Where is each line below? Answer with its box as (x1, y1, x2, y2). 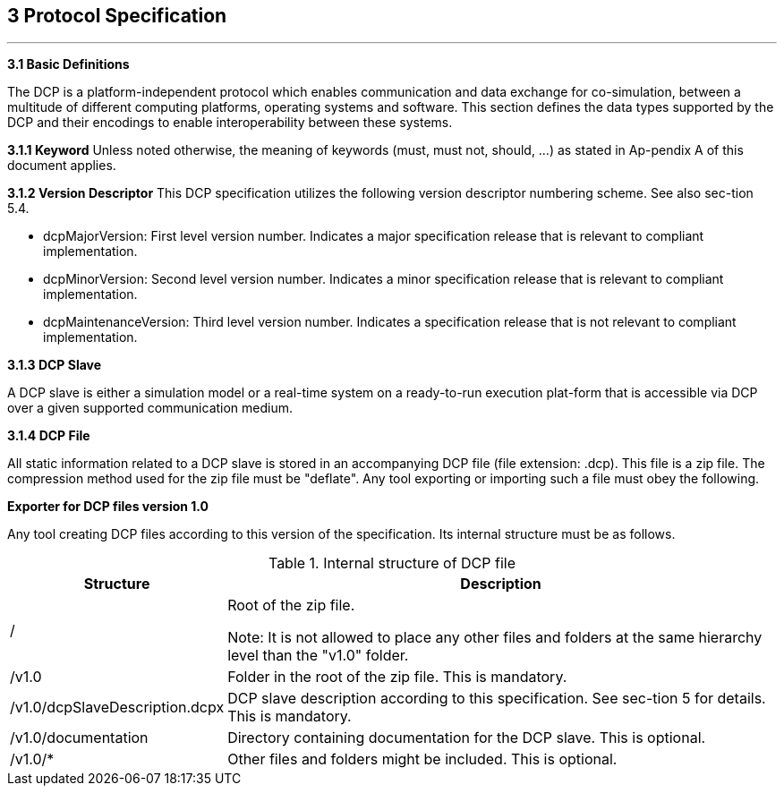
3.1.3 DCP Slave (7, 357, 102, 373)
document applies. (7, 158, 116, 174)
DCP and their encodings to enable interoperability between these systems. (7, 115, 453, 131)
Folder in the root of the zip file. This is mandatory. (227, 668, 567, 686)
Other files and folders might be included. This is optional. (227, 750, 618, 769)
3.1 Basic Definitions (7, 56, 130, 72)
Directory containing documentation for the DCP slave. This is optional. (227, 729, 706, 747)
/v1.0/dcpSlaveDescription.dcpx (10, 698, 225, 717)
